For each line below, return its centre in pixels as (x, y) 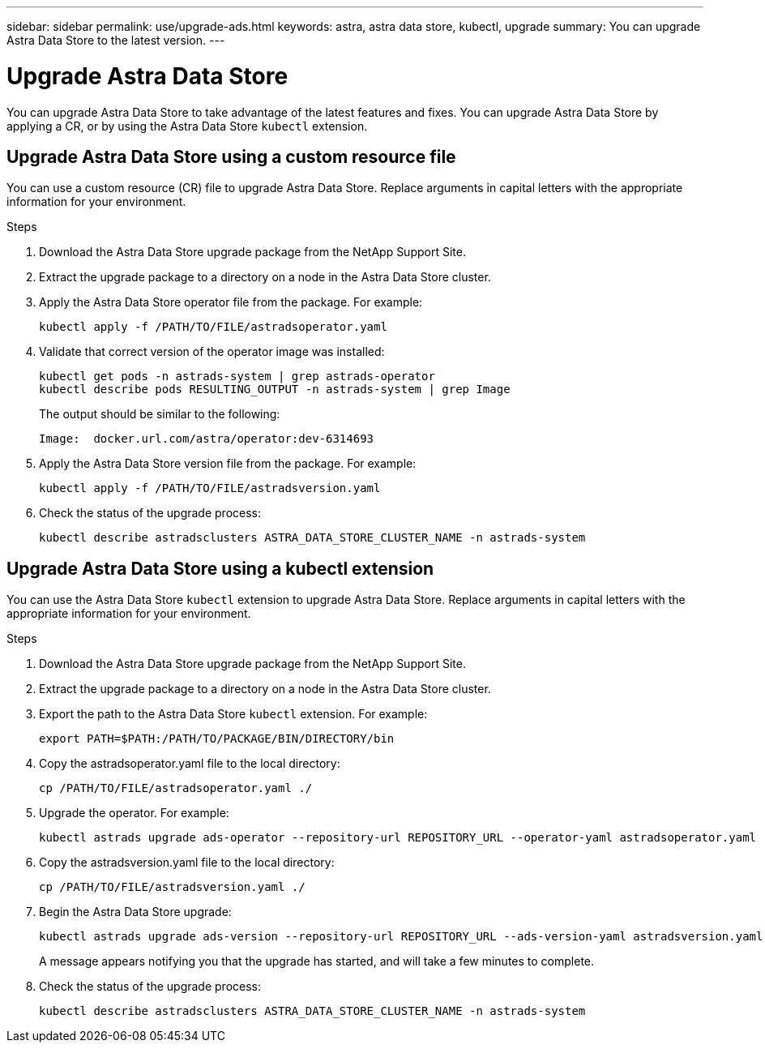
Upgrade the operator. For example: (134, 813)
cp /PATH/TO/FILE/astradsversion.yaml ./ (172, 887)
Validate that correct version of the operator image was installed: (212, 352)
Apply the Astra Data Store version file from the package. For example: (228, 464)
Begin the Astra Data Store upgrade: (135, 912)
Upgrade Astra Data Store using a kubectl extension (220, 568)
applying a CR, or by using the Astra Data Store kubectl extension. (187, 126)
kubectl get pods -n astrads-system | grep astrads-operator (237, 377)
